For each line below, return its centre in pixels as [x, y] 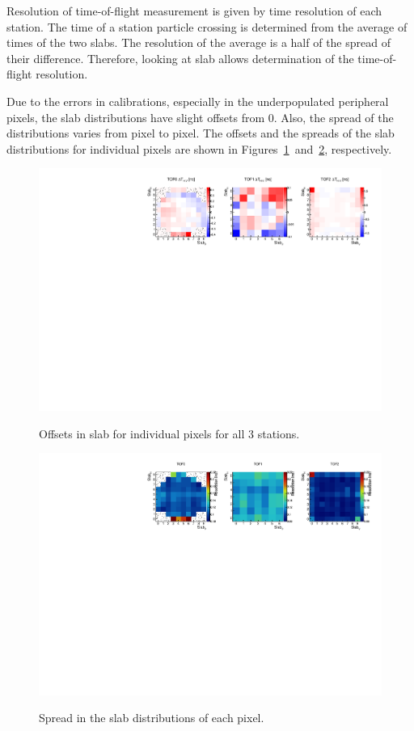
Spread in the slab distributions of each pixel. [152, 718]
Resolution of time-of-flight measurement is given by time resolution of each [194, 11]
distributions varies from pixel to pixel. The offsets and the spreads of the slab [201, 133]
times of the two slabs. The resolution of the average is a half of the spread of [199, 42]
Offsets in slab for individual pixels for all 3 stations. [169, 433]
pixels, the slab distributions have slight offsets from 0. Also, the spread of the [200, 117]
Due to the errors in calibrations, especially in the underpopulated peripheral [198, 101]
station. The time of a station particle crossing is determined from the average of [207, 26]
